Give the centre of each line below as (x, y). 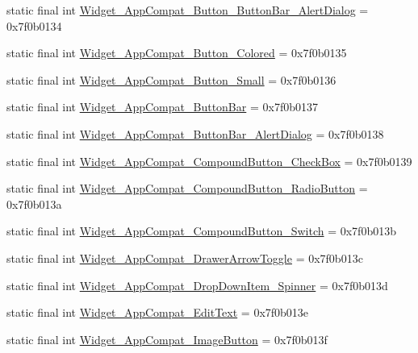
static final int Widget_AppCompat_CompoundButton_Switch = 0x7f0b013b (201, 231)
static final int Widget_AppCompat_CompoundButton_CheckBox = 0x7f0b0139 (209, 161)
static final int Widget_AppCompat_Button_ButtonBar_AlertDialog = (188, 10)
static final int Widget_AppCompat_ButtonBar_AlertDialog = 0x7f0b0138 (195, 133)
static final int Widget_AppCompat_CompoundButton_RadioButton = (187, 188)
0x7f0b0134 (34, 25)
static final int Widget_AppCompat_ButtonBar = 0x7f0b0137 (162, 107)
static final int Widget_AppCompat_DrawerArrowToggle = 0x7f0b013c (185, 257)
